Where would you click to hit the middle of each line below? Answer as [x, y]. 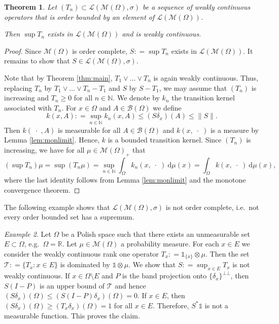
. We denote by [136, 98]
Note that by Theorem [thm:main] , [58, 77]
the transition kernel [203, 98]
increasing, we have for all [44, 149]
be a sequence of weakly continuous [197, 7]
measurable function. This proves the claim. [72, 315]
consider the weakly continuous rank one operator [81, 253]
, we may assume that [193, 87]
